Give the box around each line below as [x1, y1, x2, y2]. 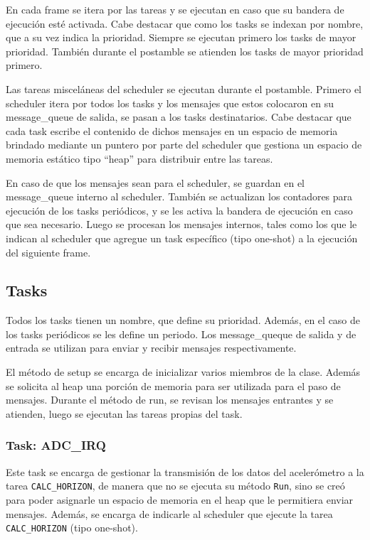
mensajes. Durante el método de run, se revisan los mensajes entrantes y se [6, 392, 334, 407]
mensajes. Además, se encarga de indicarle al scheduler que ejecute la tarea [6, 506, 333, 521]
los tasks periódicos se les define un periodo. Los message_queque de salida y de [6, 326, 356, 341]
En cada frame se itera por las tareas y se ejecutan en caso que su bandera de [6, 2, 344, 16]
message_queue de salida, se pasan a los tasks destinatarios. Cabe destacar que [6, 109, 351, 124]
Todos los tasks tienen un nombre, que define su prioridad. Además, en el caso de [6, 313, 361, 328]
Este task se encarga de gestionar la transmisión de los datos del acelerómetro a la [6, 464, 364, 479]
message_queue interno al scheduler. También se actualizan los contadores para [6, 189, 353, 204]
